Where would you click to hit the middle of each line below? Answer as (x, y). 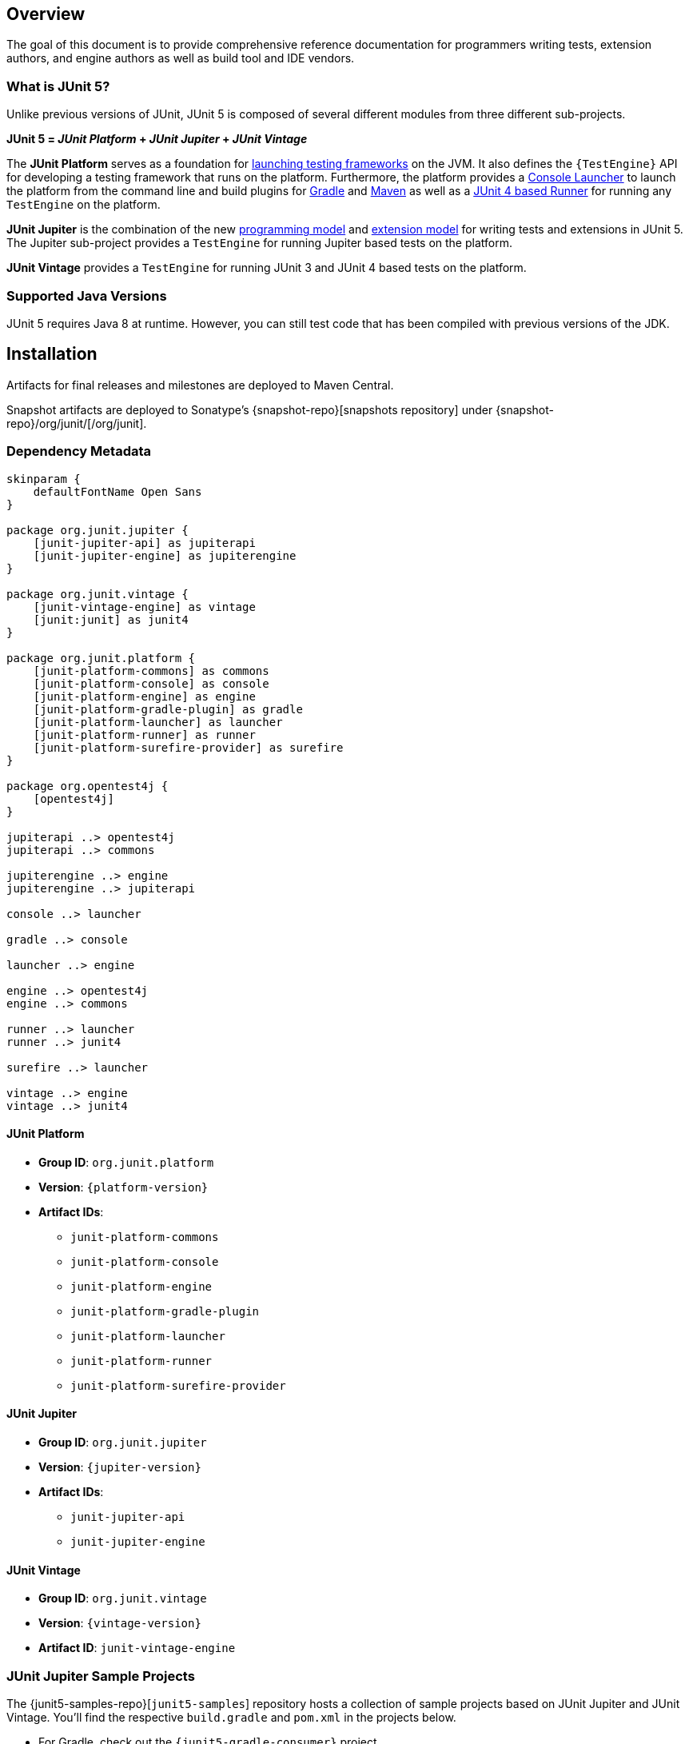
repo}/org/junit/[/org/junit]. (77, 423)
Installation (52, 354)
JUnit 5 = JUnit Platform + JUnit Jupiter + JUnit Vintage (157, 139)
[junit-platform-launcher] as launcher (158, 722)
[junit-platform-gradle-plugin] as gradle (168, 709)
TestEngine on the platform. (84, 205)
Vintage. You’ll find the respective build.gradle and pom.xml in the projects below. (231, 1717)
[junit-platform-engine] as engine (144, 696)
